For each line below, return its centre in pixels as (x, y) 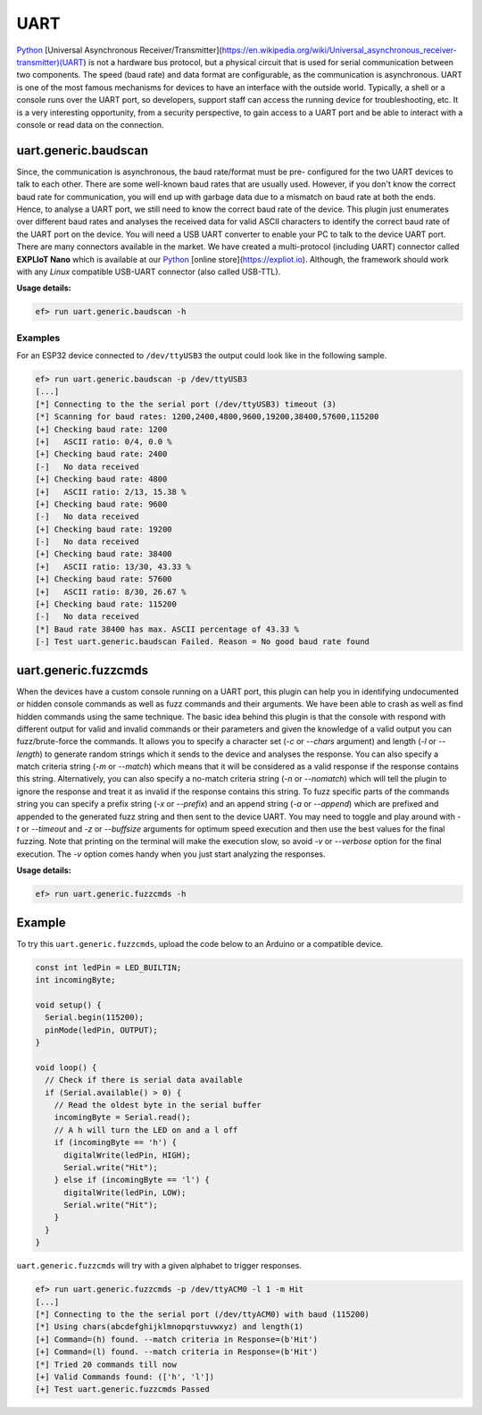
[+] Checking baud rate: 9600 (101, 504)
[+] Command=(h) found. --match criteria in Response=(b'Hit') (177, 1339)
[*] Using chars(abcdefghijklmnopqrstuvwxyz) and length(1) (170, 1327)
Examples (38, 338)
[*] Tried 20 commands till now (106, 1364)
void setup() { (68, 1005)
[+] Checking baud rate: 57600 (104, 579)
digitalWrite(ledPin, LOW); (125, 1192)
